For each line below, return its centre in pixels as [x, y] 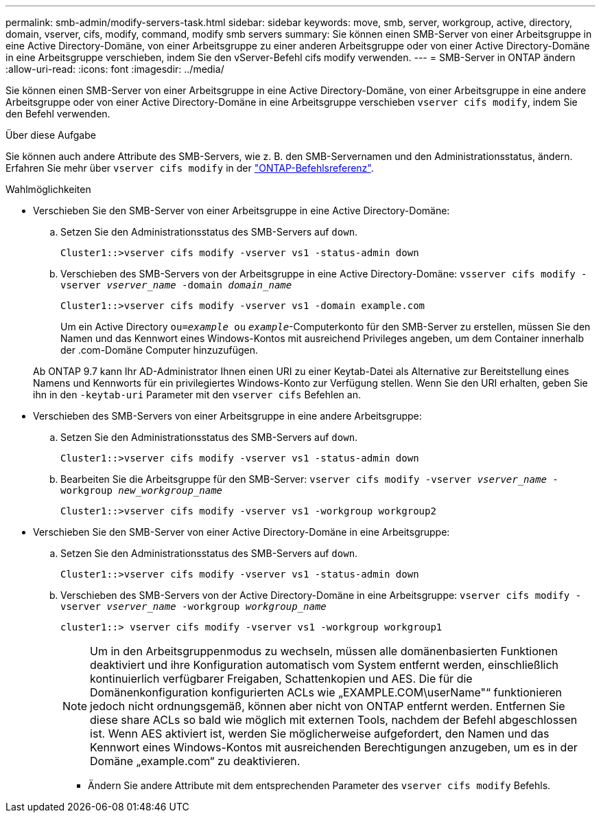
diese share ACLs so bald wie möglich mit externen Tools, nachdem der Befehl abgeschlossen [334, 720]
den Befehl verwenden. [58, 114]
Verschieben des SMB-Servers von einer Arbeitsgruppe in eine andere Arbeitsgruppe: [227, 416]
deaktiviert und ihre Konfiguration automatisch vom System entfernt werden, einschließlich [325, 665]
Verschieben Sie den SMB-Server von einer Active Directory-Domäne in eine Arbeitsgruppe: [241, 532]
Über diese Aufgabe [51, 135]
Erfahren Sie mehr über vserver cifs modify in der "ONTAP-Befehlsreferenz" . [190, 168]
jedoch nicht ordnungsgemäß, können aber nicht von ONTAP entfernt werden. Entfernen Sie [328, 706]
